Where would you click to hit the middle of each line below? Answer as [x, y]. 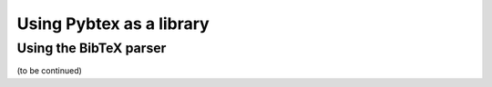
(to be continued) [49, 71]
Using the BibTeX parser [92, 48]
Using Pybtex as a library [113, 24]
